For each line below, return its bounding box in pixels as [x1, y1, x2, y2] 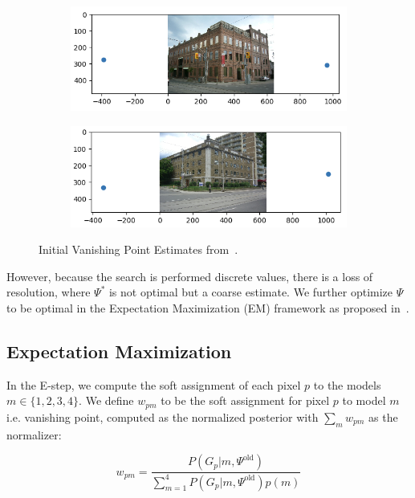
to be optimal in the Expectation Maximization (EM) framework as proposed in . [6, 300, 409, 316]
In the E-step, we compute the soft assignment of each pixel [6, 376, 301, 393]
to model [342, 392, 386, 409]
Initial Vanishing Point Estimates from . [39, 241, 238, 258]
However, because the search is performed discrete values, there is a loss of [6, 267, 373, 284]
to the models [313, 376, 381, 393]
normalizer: [6, 426, 62, 443]
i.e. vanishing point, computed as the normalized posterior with [6, 408, 319, 425]
